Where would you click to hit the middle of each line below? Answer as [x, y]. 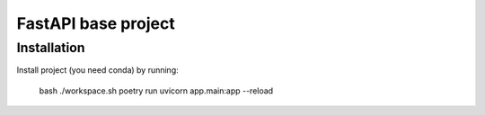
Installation [51, 48]
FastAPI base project [96, 23]
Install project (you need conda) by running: [97, 70]
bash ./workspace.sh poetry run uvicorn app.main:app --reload [156, 91]
